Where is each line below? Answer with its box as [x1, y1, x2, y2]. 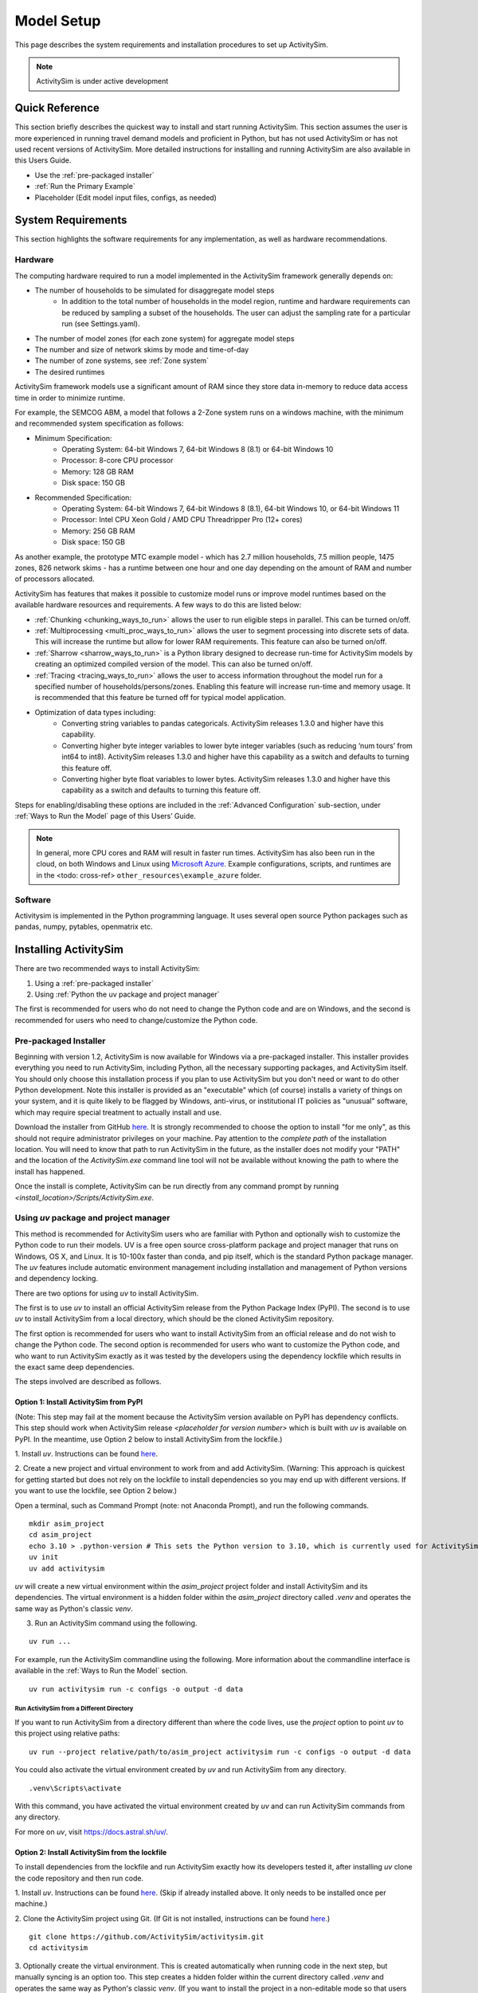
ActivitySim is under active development [36, 77, 169, 86]
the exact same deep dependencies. [14, 1362, 135, 1372]
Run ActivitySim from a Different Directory [14, 1704, 134, 1713]
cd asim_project [29, 1531, 92, 1539]
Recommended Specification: [34, 493, 131, 502]
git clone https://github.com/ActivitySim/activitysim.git [29, 1932, 264, 1941]
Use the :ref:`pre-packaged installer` [34, 170, 155, 179]
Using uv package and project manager [14, 1213, 170, 1224]
